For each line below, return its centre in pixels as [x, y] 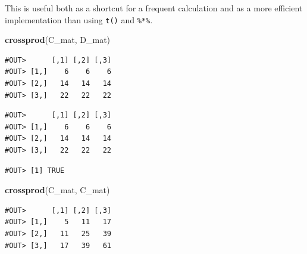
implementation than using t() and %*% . [79, 19]
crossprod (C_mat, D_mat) [58, 40]
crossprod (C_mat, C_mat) [57, 190]
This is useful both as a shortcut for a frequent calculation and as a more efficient [154, 8]
